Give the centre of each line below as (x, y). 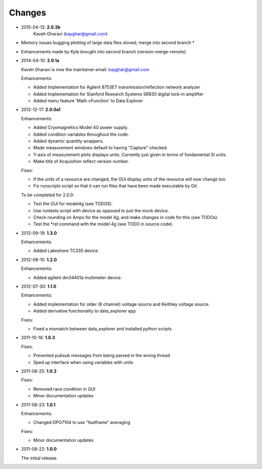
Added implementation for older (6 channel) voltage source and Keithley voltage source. (122, 304)
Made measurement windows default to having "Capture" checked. (101, 148)
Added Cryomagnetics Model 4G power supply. (81, 127)
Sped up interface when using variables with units (83, 362)
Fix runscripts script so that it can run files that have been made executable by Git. (116, 186)
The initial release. (39, 458)
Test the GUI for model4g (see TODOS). (73, 204)
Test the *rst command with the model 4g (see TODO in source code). (103, 224)
